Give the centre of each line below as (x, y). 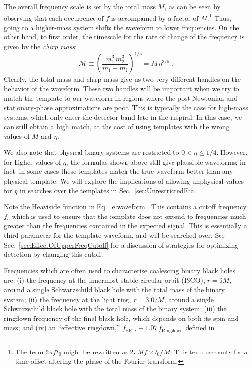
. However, (232, 152)
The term (29, 351)
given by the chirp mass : (40, 46)
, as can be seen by (192, 6)
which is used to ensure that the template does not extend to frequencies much (129, 216)
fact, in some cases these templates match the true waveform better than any (118, 171)
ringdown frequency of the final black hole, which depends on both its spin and (121, 318)
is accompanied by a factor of (155, 18)
